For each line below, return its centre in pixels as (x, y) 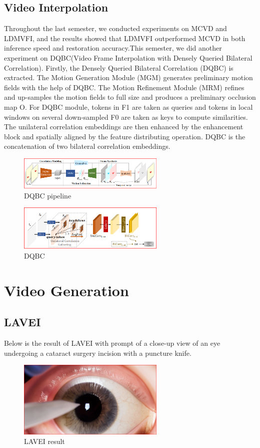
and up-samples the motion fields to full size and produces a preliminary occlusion (130, 97)
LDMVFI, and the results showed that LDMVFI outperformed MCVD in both (125, 38)
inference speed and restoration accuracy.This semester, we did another (113, 48)
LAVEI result (44, 441)
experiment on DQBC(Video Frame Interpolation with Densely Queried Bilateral (128, 57)
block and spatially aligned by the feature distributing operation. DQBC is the (125, 136)
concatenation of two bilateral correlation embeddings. (87, 146)
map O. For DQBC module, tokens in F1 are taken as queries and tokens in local (128, 106)
